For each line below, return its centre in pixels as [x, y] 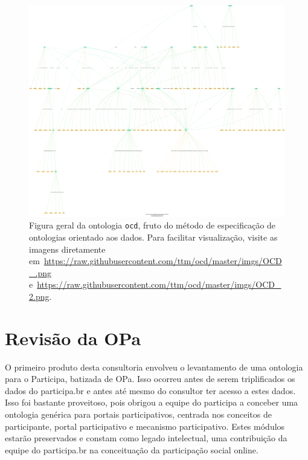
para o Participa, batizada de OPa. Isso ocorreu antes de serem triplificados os [150, 379]
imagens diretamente [67, 249]
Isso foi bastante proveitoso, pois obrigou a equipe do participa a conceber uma [152, 402]
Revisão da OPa [73, 338]
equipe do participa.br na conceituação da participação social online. [132, 449]
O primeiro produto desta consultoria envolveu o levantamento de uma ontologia [154, 367]
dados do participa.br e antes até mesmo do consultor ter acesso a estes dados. [150, 390]
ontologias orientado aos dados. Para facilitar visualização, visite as [153, 237]
